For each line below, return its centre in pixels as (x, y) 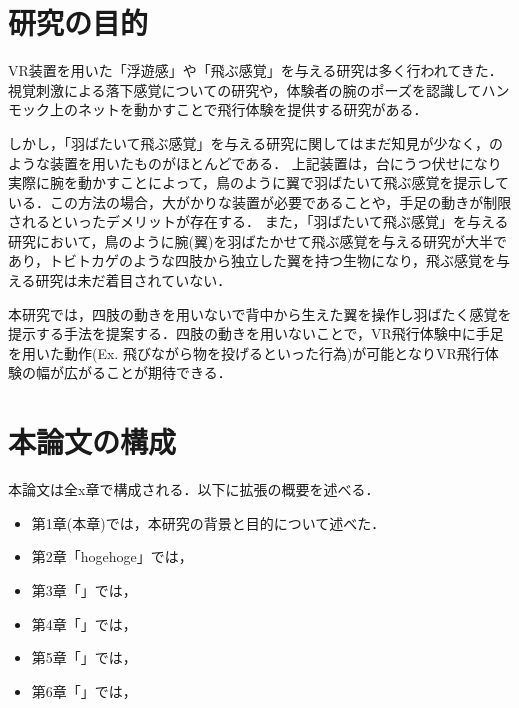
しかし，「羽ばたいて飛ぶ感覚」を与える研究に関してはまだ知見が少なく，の (256, 142)
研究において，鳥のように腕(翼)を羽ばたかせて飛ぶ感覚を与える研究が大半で (258, 240)
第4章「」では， (84, 623)
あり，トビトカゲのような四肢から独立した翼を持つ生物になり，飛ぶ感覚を (252, 260)
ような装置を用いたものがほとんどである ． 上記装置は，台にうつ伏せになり (255, 162)
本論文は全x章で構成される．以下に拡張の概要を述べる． (194, 489)
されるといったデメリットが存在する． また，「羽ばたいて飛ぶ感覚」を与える (258, 221)
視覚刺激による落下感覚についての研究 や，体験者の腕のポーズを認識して (245, 89)
